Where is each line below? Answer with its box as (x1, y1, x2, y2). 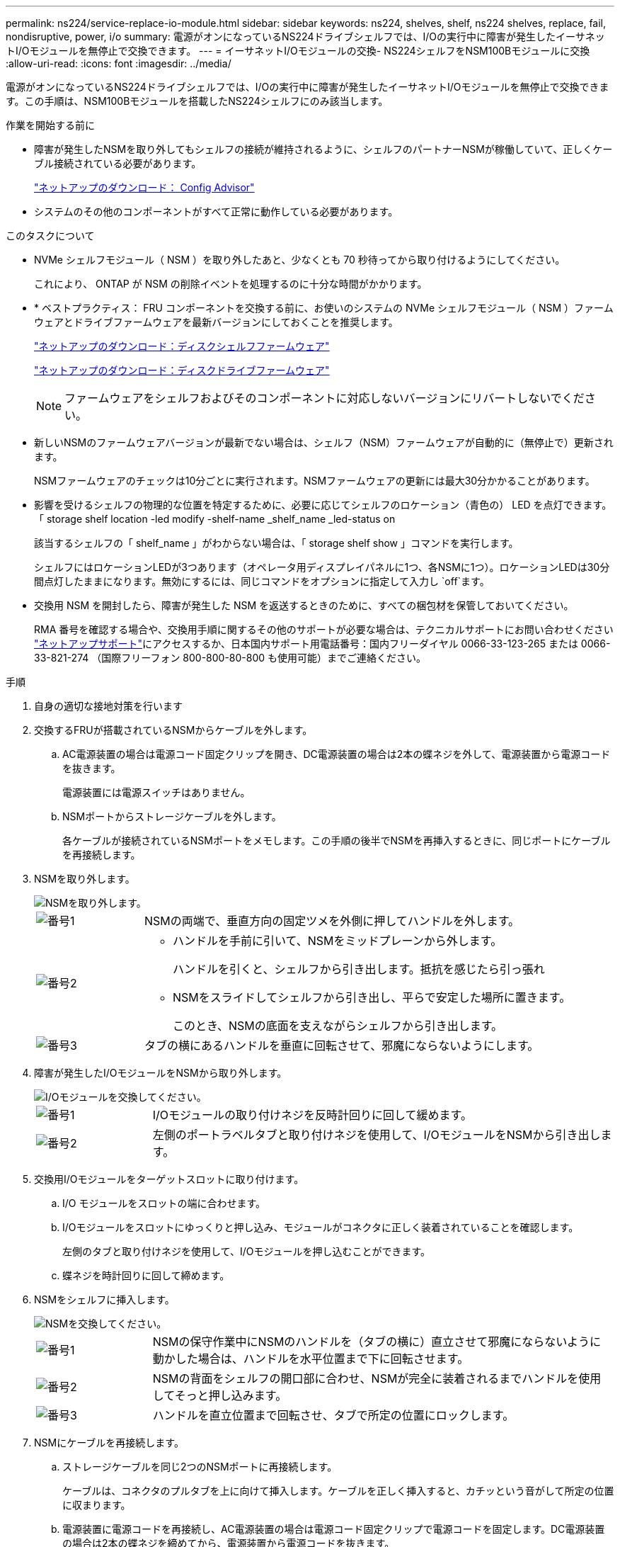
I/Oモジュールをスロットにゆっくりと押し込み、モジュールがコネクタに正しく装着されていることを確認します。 (62, 1221, 579, 1233)
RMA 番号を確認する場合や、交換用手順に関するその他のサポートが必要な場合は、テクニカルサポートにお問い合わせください (34, 623, 614, 635)
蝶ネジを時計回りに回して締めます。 (62, 1269, 230, 1281)
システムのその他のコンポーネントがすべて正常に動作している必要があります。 (34, 205, 398, 217)
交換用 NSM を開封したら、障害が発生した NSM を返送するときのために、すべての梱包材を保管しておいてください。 (34, 599, 574, 611)
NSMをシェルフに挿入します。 (34, 1293, 175, 1305)
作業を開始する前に (6, 119, 95, 131)
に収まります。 (62, 1499, 131, 1511)
